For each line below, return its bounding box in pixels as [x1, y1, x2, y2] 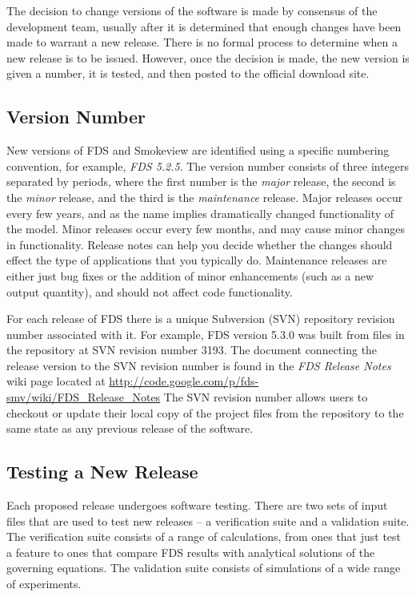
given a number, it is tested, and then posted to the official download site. [6, 65, 370, 82]
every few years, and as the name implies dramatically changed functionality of [6, 204, 394, 221]
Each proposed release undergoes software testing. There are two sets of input [6, 497, 388, 514]
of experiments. [6, 575, 82, 592]
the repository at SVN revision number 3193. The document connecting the [6, 341, 378, 358]
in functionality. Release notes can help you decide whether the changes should [6, 236, 393, 252]
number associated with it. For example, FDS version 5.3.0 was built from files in [6, 325, 405, 342]
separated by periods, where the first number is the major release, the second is [6, 173, 396, 190]
